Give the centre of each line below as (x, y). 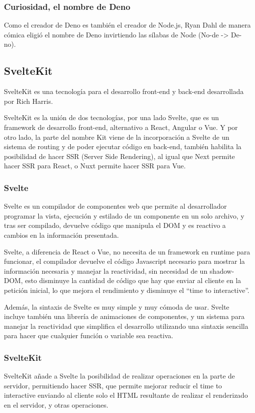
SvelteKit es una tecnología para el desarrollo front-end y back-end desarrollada (124, 91)
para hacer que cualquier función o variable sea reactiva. (89, 335)
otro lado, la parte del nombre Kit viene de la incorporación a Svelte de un (117, 137)
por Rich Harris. (28, 101)
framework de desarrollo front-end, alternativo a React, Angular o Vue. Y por (121, 127)
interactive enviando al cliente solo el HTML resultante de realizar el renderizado (126, 395)
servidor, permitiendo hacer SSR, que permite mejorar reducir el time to (113, 385)
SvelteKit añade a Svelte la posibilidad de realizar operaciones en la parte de (120, 376)
